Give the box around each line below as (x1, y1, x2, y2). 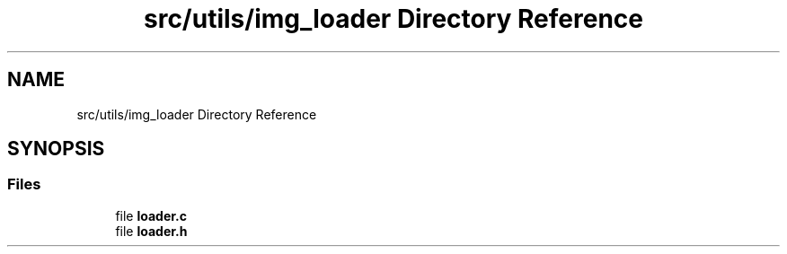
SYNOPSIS (7, 137, 105, 161)
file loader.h (115, 223, 188, 239)
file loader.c (115, 207, 188, 223)
